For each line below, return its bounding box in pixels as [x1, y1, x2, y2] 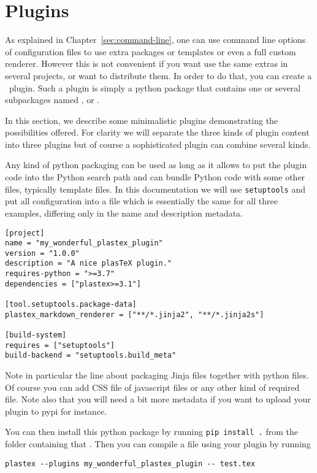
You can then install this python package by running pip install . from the [5, 425, 298, 438]
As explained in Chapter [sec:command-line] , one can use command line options [5, 33, 306, 46]
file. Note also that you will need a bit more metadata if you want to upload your [5, 393, 311, 406]
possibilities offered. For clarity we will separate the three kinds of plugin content [5, 126, 310, 139]
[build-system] [5, 331, 67, 340]
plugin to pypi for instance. [5, 404, 107, 417]
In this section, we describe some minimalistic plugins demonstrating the [5, 113, 278, 126]
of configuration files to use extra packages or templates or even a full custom [5, 45, 296, 58]
